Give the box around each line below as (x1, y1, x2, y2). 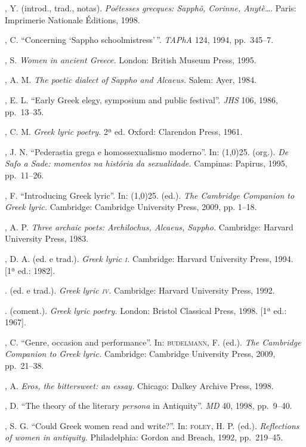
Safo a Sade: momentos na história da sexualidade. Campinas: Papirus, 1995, (5, 157, 288, 169)
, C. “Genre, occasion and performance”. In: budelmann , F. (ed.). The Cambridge (5, 335, 301, 348)
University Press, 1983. (5, 232, 89, 245)
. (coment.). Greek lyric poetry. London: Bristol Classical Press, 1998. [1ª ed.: (5, 304, 287, 316)
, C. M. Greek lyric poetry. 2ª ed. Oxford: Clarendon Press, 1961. (5, 125, 243, 138)
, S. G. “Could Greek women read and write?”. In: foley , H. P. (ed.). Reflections (5, 419, 299, 431)
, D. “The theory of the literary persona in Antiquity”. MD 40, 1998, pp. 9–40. (5, 399, 292, 412)
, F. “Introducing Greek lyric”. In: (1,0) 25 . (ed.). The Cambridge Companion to (5, 189, 295, 201)
